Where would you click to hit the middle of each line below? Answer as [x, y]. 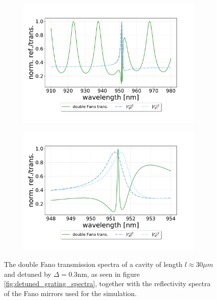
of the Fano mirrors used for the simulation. [70, 293]
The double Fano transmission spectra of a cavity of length [93, 264]
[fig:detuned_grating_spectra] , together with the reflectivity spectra [107, 283]
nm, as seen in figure [108, 274]
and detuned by [28, 274]
